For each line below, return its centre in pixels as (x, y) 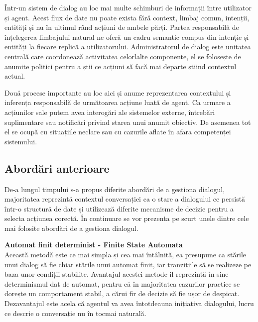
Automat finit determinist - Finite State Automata (94, 245)
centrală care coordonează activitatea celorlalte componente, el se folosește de (123, 56)
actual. (15, 76)
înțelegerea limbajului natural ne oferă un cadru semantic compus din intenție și (127, 37)
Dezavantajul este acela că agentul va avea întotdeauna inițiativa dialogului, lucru (129, 303)
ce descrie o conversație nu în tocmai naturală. (75, 313)
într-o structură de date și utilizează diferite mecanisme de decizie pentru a (119, 208)
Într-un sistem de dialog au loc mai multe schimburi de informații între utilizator (128, 7)
